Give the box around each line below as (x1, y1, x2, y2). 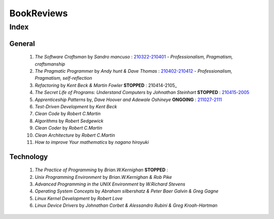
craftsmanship (35, 61, 65, 67)
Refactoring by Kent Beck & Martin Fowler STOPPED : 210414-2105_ (35, 82, 177, 88)
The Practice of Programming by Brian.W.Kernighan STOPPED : (35, 167, 168, 173)
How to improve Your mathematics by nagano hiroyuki (35, 139, 149, 145)
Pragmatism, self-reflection (35, 75, 92, 81)
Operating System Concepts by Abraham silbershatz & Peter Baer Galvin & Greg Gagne (35, 188, 219, 194)
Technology (9, 152, 48, 161)
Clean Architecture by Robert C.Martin (35, 132, 115, 138)
